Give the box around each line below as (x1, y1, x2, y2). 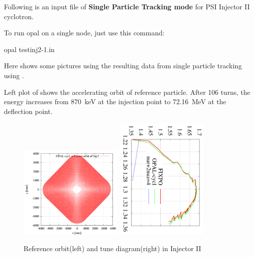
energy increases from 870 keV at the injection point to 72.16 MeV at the (4, 96, 226, 107)
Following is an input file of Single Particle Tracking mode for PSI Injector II (4, 1, 250, 11)
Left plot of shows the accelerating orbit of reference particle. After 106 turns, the (4, 86, 251, 97)
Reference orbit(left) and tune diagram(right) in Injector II (24, 243, 201, 253)
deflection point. (4, 106, 53, 116)
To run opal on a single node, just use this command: (4, 28, 165, 38)
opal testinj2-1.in (4, 44, 55, 54)
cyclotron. (4, 11, 34, 21)
